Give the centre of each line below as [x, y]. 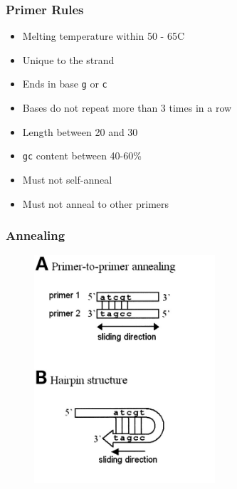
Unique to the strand [68, 59]
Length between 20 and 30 [80, 131]
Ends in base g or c [65, 84]
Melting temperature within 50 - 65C [103, 36]
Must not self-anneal [67, 179]
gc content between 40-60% [82, 156]
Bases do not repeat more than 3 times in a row [127, 108]
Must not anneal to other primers [96, 203]
